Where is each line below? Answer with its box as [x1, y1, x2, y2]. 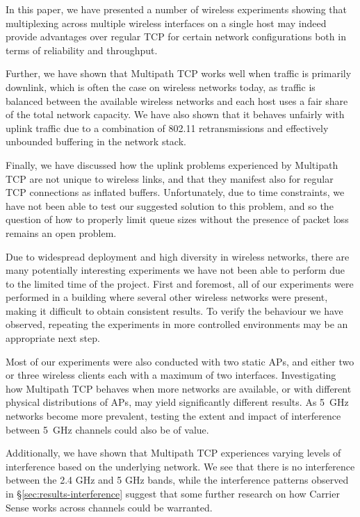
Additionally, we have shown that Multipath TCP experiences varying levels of [6, 445, 341, 460]
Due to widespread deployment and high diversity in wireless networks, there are [6, 249, 350, 263]
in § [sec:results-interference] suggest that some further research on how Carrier [6, 486, 340, 500]
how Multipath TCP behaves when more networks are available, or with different [6, 381, 352, 395]
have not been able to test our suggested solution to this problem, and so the [6, 198, 334, 213]
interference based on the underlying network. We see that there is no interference [6, 459, 355, 473]
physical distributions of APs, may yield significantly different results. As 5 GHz [6, 395, 349, 409]
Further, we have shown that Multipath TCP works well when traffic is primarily [6, 66, 352, 81]
